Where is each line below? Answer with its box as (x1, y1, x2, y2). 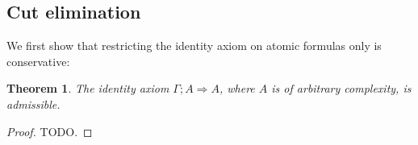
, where (219, 80, 255, 97)
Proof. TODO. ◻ (6, 122, 93, 139)
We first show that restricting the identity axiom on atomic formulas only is (6, 37, 382, 54)
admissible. (6, 95, 61, 112)
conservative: (6, 52, 70, 69)
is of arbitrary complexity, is (271, 80, 412, 97)
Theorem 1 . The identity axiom (6, 80, 169, 97)
